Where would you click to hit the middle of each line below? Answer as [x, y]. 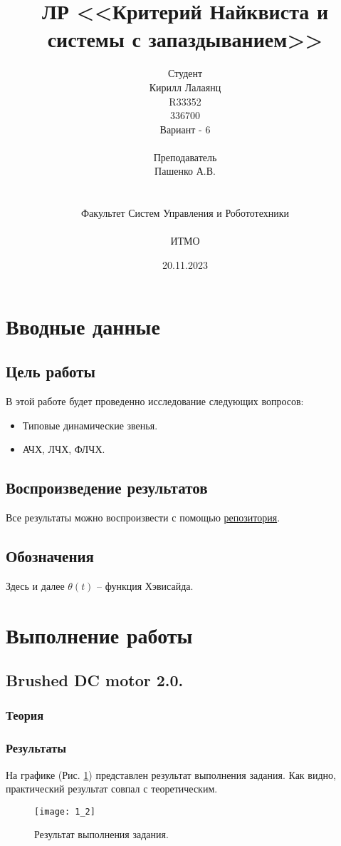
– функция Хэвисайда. [145, 585]
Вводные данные [83, 326]
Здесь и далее [35, 585]
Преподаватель [185, 157]
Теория [25, 715]
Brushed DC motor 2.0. [95, 680]
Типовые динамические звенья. [90, 425]
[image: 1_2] [65, 811]
